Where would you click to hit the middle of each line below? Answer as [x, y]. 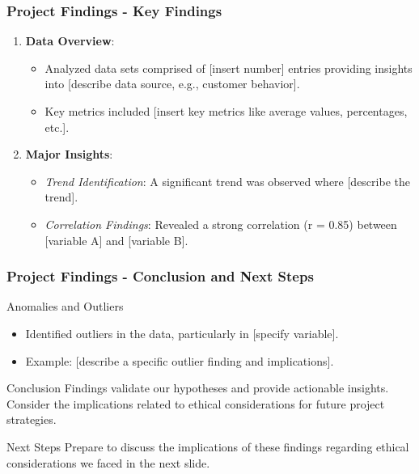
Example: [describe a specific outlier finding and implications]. [180, 360]
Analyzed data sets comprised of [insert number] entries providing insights [229, 68]
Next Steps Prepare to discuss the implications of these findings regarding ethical [208, 446]
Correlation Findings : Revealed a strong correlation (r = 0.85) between [221, 224]
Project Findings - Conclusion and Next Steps [160, 276]
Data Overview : [70, 41]
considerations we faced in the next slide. [108, 462]
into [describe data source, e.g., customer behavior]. [172, 84]
